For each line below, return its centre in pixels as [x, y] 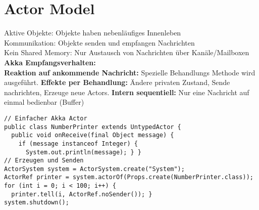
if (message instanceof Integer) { [78, 143]
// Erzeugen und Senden [44, 161]
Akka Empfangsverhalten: [50, 62]
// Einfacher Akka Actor [46, 118]
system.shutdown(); [37, 203]
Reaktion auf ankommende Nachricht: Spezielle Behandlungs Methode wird [130, 72]
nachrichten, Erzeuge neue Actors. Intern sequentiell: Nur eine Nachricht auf [127, 92]
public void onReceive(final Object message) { [93, 135]
